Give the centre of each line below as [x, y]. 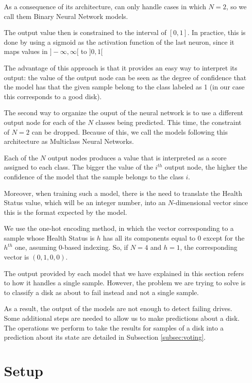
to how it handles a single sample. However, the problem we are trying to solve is [125, 283]
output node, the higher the [206, 167]
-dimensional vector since [210, 202]
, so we [236, 6]
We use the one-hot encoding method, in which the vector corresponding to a [119, 228]
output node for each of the [45, 122]
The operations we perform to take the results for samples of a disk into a [114, 327]
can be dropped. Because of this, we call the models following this [130, 131]
